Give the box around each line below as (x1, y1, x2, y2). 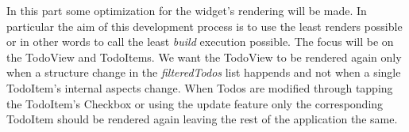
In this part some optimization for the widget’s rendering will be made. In (6, 2, 367, 18)
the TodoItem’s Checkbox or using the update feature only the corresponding (6, 95, 384, 111)
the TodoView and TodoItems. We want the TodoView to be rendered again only (6, 48, 402, 65)
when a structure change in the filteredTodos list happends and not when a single (6, 64, 401, 81)
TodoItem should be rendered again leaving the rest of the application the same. (6, 111, 398, 127)
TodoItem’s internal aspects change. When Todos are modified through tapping (6, 79, 393, 96)
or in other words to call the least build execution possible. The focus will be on (6, 33, 394, 50)
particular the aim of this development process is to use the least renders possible (6, 17, 403, 34)
